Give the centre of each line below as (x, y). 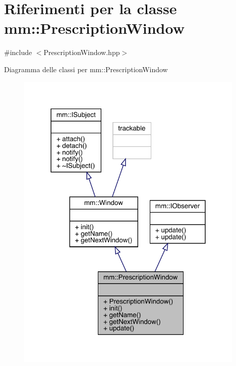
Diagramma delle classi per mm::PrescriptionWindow (86, 69)
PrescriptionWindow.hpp (82, 52)
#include (18, 52)
